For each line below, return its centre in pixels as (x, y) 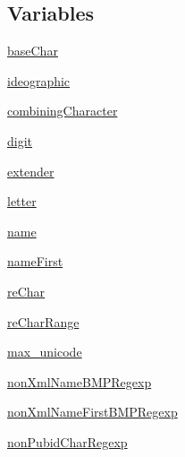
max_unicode (45, 352)
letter (22, 201)
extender (31, 171)
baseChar (33, 51)
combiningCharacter (63, 111)
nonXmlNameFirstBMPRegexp (92, 412)
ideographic (39, 80)
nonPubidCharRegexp (67, 441)
